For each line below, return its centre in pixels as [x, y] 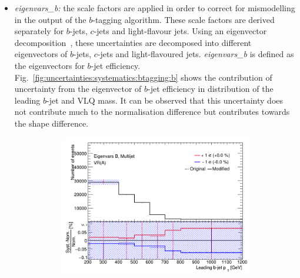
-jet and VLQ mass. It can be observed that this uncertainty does [165, 100]
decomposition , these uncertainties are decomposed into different [133, 42]
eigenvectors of [41, 54]
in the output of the [50, 19]
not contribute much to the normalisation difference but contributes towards [152, 112]
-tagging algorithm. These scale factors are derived [184, 19]
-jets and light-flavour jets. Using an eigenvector [180, 31]
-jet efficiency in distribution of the [211, 89]
